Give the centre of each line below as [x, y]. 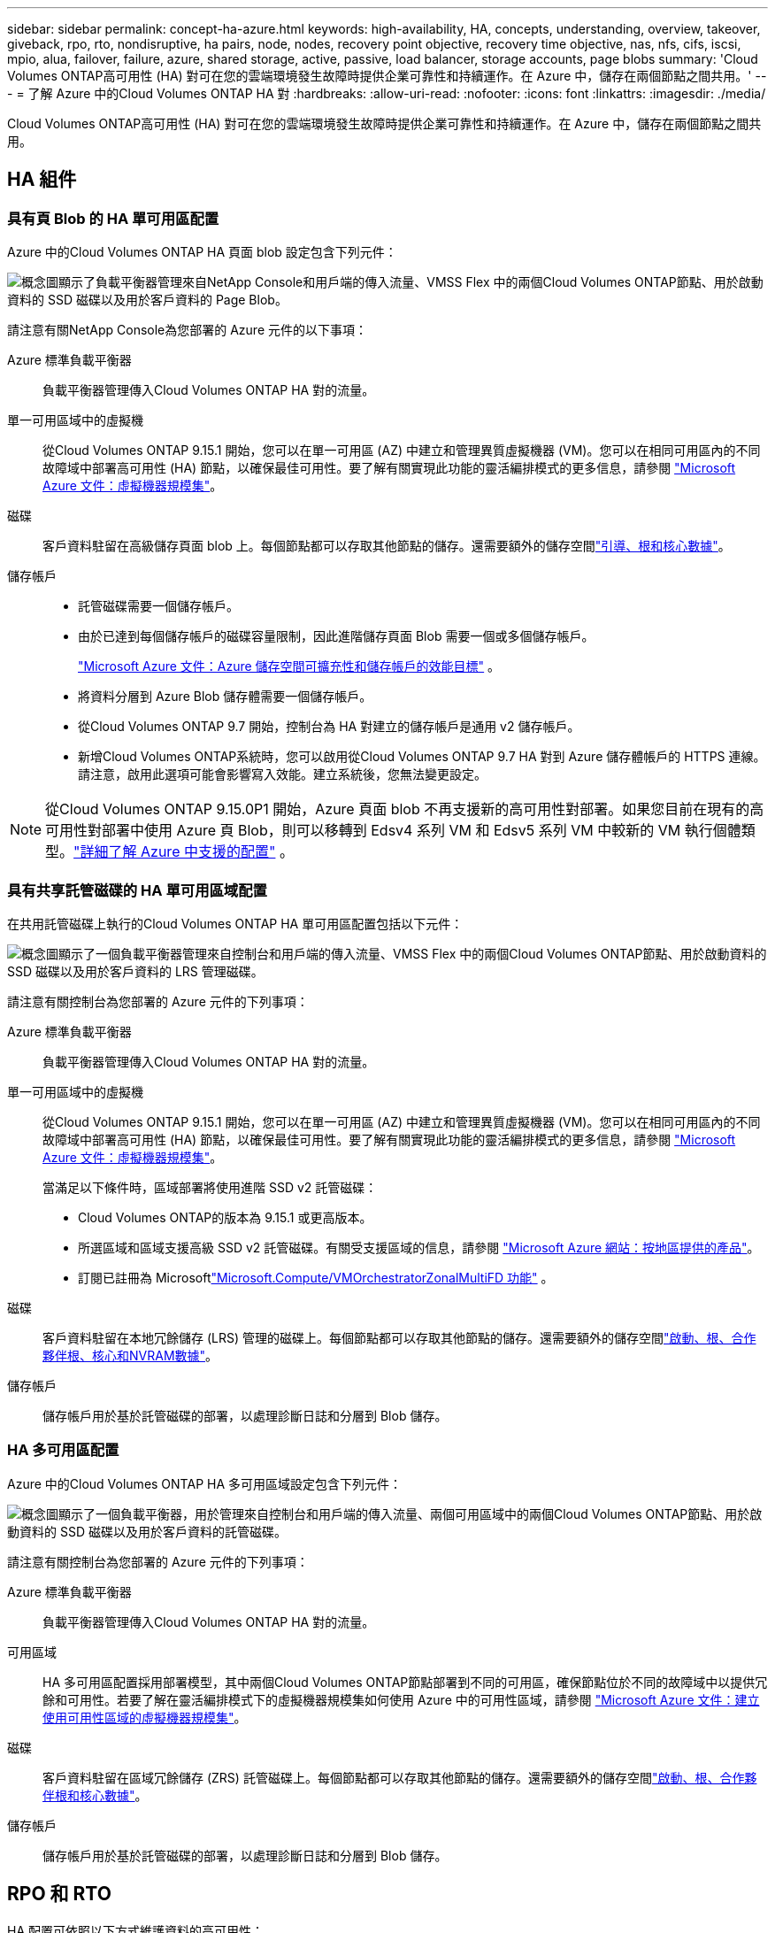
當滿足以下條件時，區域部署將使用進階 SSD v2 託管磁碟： [210, 1187]
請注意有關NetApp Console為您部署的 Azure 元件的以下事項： [188, 330]
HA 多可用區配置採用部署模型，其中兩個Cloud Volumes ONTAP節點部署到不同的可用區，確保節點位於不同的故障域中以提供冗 [405, 1682]
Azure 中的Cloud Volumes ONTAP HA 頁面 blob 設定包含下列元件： [202, 252]
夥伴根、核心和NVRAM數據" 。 [130, 1355]
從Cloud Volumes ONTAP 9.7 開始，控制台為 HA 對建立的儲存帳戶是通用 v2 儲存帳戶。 [329, 727]
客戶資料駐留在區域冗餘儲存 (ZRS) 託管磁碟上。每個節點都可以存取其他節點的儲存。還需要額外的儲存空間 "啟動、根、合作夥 [400, 1777]
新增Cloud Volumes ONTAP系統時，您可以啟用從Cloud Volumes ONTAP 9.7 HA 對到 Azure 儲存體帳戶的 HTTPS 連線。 [422, 757]
